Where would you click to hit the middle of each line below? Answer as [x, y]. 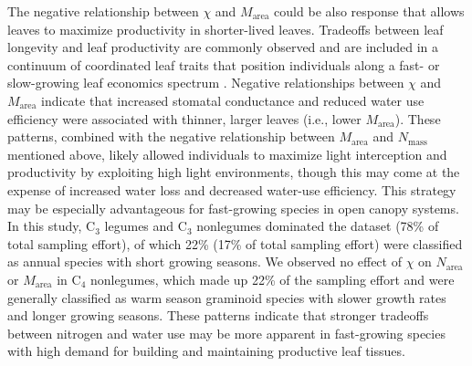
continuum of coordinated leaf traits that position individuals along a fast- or [224, 64]
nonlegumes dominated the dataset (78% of [318, 226]
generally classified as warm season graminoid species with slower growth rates [227, 297]
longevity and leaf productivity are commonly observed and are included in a [223, 47]
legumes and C [146, 226]
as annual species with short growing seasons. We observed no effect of [205, 261]
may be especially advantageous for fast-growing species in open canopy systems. [233, 208]
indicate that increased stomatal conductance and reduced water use [233, 100]
